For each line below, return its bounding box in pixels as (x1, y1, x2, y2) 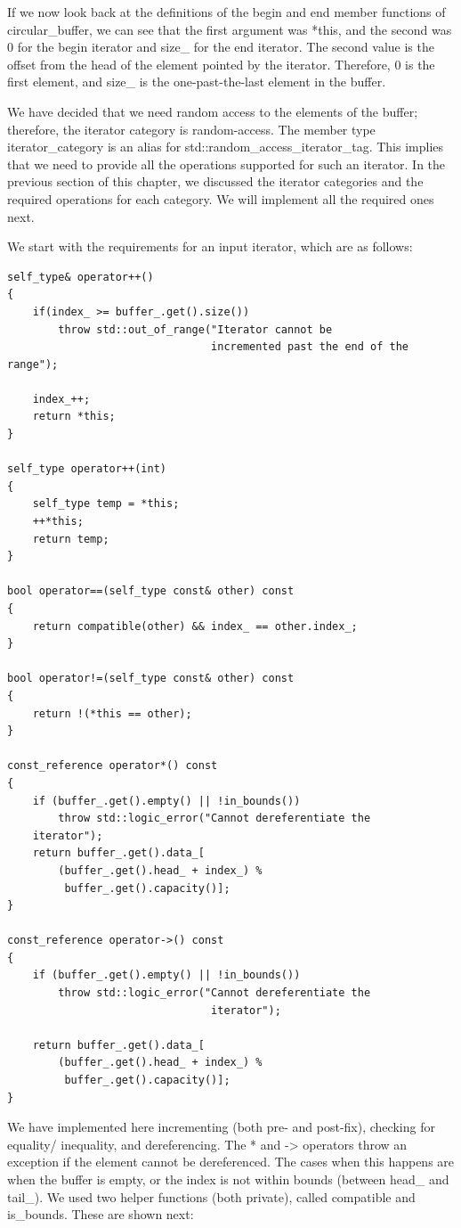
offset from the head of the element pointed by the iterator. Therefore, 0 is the (7, 54, 435, 73)
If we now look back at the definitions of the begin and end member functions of (7, 3, 446, 20)
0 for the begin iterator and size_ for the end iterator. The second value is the (7, 37, 434, 56)
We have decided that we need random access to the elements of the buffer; (7, 102, 418, 120)
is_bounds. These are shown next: (7, 1205, 194, 1224)
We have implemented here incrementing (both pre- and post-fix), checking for (7, 1117, 435, 1136)
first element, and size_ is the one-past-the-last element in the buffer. (7, 72, 386, 91)
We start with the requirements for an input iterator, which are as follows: (7, 237, 413, 256)
